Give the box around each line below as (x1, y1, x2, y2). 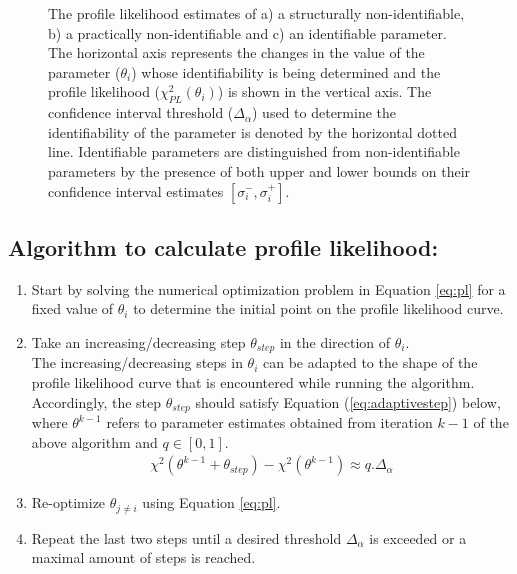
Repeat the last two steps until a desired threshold (31, 527, 342, 548)
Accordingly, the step (31, 391, 162, 412)
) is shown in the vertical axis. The (217, 81, 432, 102)
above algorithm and (31, 431, 158, 452)
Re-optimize (31, 492, 106, 513)
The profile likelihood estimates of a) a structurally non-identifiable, (48, 3, 465, 23)
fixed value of (31, 298, 114, 319)
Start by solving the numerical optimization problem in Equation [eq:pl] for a (31, 278, 506, 299)
